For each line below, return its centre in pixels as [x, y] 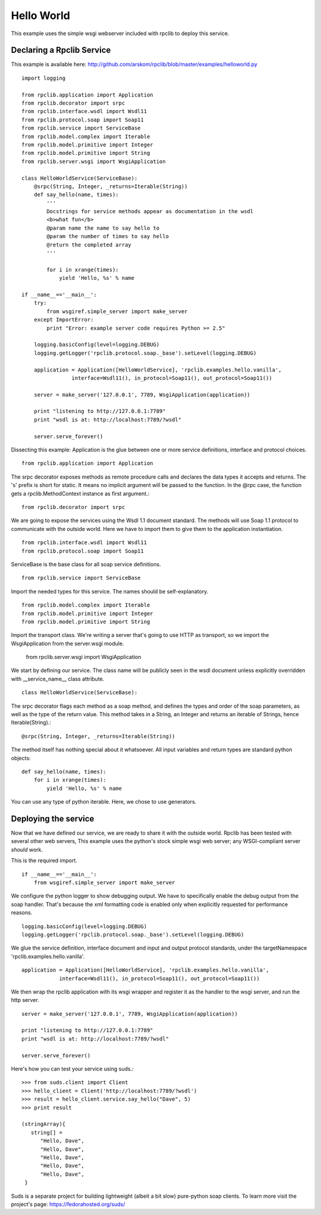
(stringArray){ [44, 1124]
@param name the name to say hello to [103, 228]
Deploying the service [53, 819]
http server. [25, 1000]
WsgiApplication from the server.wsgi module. [67, 644]
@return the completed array [89, 245]
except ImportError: [64, 320]
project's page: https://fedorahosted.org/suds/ [68, 1204]
